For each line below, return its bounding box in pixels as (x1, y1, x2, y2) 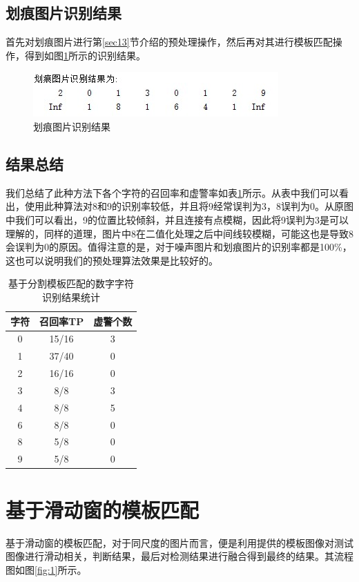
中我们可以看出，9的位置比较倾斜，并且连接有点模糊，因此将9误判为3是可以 (6, 212, 349, 226)
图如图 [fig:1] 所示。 (6, 562, 87, 576)
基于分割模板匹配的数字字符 (8, 276, 135, 291)
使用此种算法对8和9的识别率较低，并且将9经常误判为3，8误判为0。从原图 (24, 199, 353, 213)
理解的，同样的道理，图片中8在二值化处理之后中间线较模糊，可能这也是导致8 (6, 226, 353, 240)
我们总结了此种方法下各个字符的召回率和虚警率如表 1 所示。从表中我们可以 (6, 185, 339, 200)
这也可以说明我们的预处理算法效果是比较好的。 (6, 253, 218, 267)
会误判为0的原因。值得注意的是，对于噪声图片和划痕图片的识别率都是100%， (6, 240, 352, 254)
